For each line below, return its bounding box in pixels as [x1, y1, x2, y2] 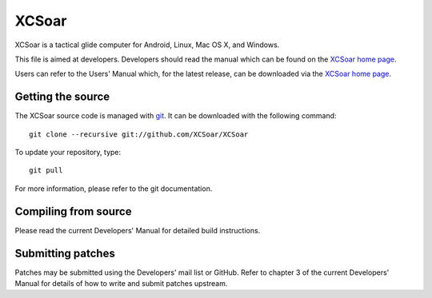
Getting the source [14, 90, 110, 104]
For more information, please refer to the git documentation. [14, 184, 213, 193]
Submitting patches [14, 246, 115, 260]
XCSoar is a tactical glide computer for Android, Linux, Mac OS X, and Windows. [14, 40, 280, 50]
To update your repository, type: [14, 148, 122, 157]
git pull [29, 166, 63, 175]
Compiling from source [14, 205, 132, 218]
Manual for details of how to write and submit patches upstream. [14, 279, 228, 288]
